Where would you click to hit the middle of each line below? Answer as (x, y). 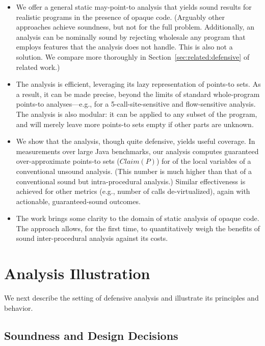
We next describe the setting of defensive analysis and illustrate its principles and (131, 298)
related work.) (38, 67)
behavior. (19, 307)
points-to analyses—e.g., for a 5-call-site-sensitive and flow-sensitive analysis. (136, 104)
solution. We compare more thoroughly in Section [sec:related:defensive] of (133, 56)
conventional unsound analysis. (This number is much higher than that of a (134, 171)
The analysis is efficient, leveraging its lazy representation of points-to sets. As (138, 84)
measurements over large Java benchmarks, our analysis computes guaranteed (137, 151)
